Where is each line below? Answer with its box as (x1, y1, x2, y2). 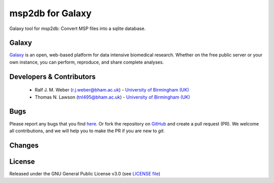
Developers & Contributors (9, 72, 96, 81)
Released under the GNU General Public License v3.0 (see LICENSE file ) (9, 170, 161, 176)
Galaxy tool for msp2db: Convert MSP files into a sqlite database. (9, 25, 146, 32)
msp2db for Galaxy (9, 8, 92, 19)
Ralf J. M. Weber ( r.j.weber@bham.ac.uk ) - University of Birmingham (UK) (35, 87, 189, 93)
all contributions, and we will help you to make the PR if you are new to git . (9, 128, 165, 134)
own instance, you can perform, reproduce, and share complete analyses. (9, 59, 164, 65)
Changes (9, 141, 39, 149)
